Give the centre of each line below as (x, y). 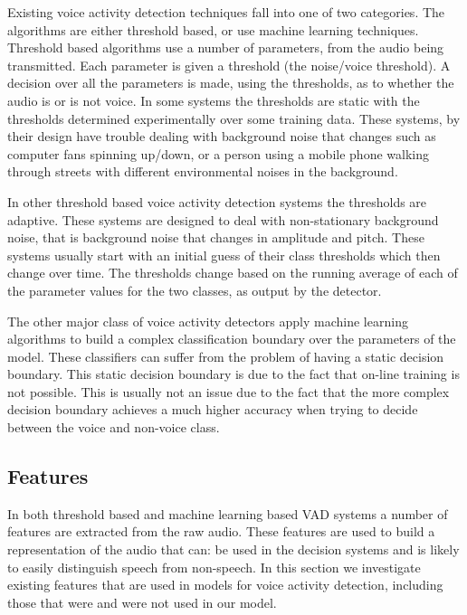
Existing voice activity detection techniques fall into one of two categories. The (226, 12)
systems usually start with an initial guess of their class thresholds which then (224, 255)
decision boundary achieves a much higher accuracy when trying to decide (213, 409)
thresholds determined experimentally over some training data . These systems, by (234, 118)
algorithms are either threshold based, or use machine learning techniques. (213, 29)
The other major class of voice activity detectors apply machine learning (208, 321)
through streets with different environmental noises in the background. (203, 171)
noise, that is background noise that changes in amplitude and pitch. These (216, 237)
